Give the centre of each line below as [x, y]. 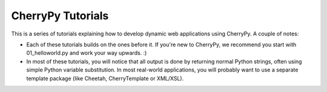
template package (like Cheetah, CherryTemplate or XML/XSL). [105, 78]
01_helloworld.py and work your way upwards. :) [87, 53]
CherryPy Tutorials [60, 16]
